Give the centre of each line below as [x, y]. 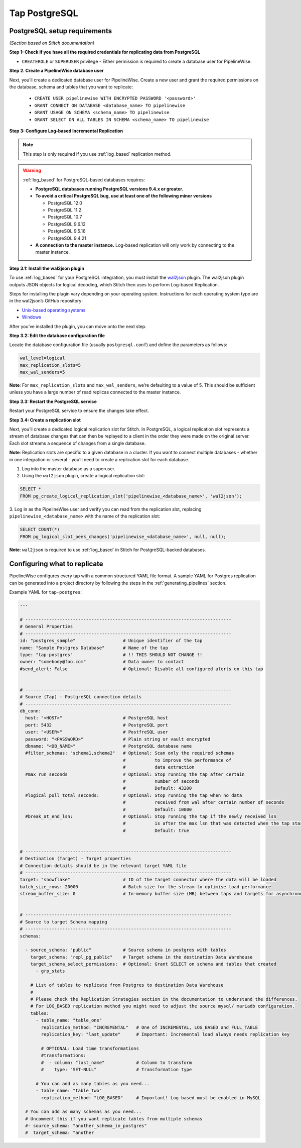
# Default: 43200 [158, 788]
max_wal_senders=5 [42, 372]
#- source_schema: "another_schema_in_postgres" [86, 1126]
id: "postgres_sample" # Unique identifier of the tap [111, 641]
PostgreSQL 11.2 [65, 210]
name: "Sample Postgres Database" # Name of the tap [94, 648]
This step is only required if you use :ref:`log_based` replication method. [97, 154]
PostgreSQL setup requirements [61, 31]
